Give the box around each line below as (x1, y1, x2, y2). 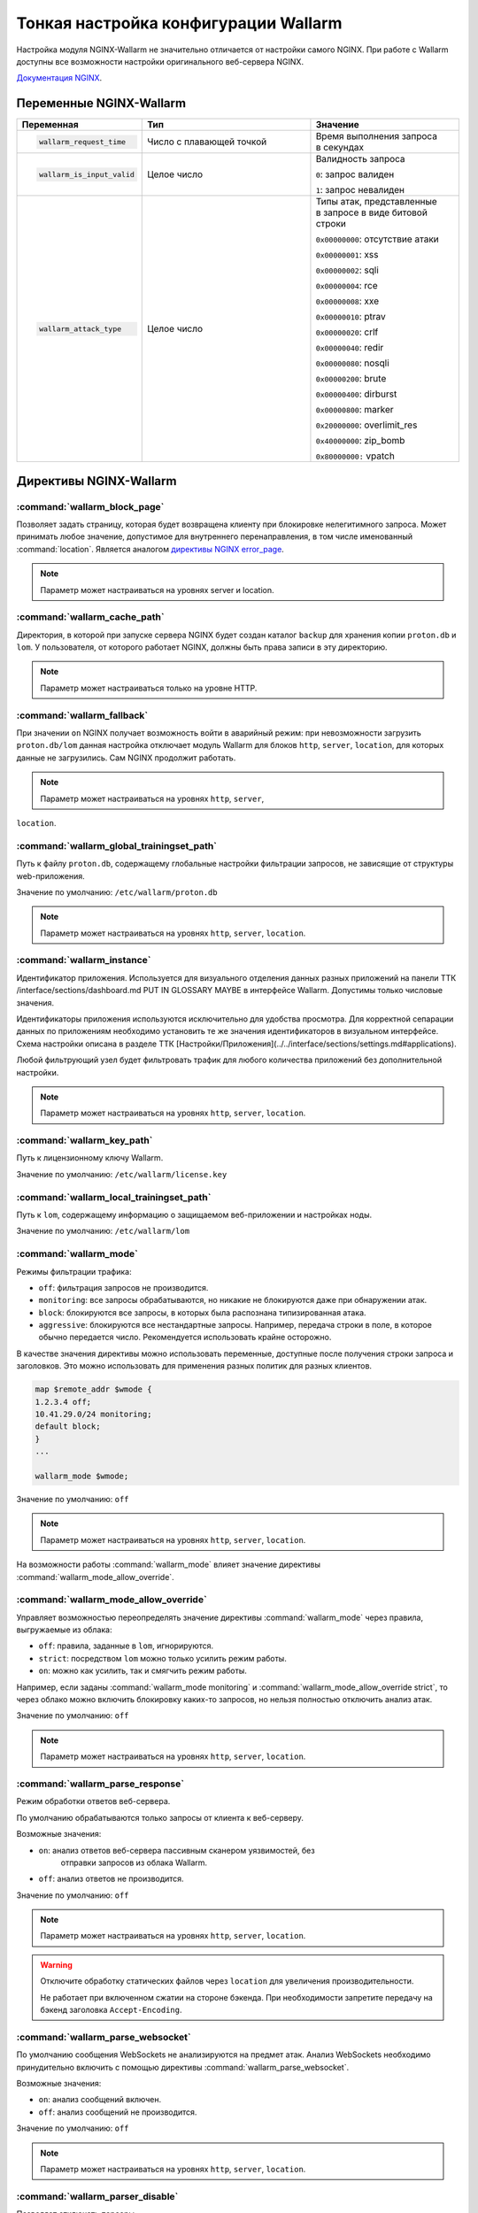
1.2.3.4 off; (35, 1397, 92, 1407)
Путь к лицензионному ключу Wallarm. (16, 1153, 164, 1163)
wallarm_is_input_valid (38, 169, 135, 179)
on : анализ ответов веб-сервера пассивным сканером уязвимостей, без (38, 1845, 315, 1855)
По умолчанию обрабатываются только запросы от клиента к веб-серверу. (16, 1812, 305, 1823)
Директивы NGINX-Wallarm (16, 474, 177, 489)
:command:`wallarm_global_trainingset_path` (16, 839, 217, 852)
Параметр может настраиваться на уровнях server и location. (40, 584, 274, 595)
